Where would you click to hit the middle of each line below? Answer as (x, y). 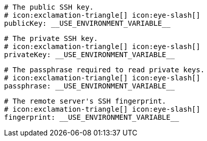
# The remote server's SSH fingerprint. (85, 101)
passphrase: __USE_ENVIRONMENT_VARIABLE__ (90, 86)
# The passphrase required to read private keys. (105, 70)
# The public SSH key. (49, 7)
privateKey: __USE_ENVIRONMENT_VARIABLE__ (90, 55)
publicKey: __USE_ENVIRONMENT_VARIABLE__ (87, 23)
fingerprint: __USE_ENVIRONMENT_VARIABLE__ (92, 117)
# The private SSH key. (51, 38)
